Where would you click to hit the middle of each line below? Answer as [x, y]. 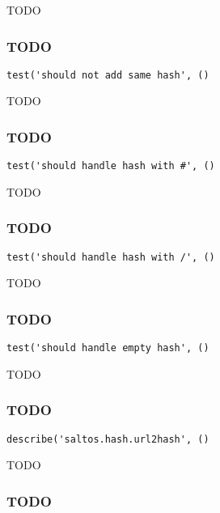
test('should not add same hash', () [108, 75]
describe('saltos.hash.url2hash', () [108, 439]
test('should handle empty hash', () [108, 348]
